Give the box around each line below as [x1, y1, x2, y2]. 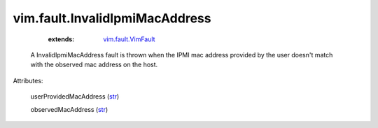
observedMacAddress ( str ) [30, 105, 108, 113]
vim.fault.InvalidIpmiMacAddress [13, 10, 211, 26]
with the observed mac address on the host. [30, 60, 158, 69]
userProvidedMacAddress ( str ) [30, 92, 120, 101]
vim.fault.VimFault [103, 35, 155, 43]
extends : [48, 35, 75, 43]
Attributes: [13, 76, 43, 85]
